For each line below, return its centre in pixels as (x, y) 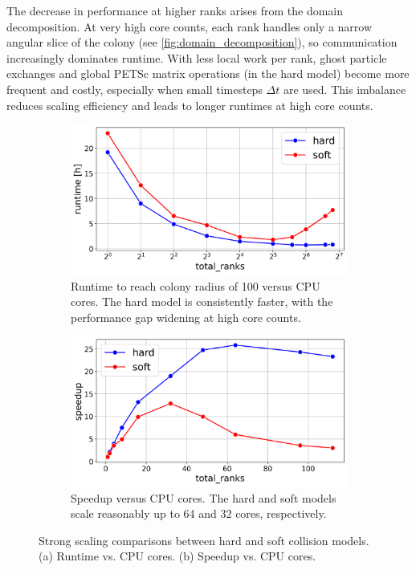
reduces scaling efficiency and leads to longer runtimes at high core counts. (190, 105)
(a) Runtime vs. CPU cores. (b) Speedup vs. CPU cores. (177, 556)
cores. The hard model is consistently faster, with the (202, 301)
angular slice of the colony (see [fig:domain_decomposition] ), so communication (202, 42)
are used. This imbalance (345, 89)
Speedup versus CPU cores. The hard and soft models (204, 497)
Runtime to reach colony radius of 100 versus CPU (196, 285)
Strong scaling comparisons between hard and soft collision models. (204, 540)
